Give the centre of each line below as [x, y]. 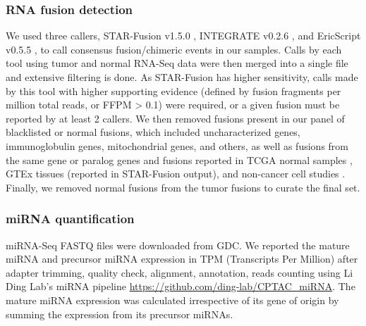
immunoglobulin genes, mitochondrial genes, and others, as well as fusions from [177, 145]
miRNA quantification [70, 219]
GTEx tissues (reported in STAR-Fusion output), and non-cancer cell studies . [176, 174]
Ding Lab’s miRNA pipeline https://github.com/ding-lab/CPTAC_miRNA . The [181, 286]
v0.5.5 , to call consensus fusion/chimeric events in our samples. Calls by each [174, 49]
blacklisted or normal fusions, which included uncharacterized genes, [153, 132]
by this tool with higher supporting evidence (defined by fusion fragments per [173, 90]
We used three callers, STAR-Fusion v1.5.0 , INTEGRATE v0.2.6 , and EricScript [183, 36]
